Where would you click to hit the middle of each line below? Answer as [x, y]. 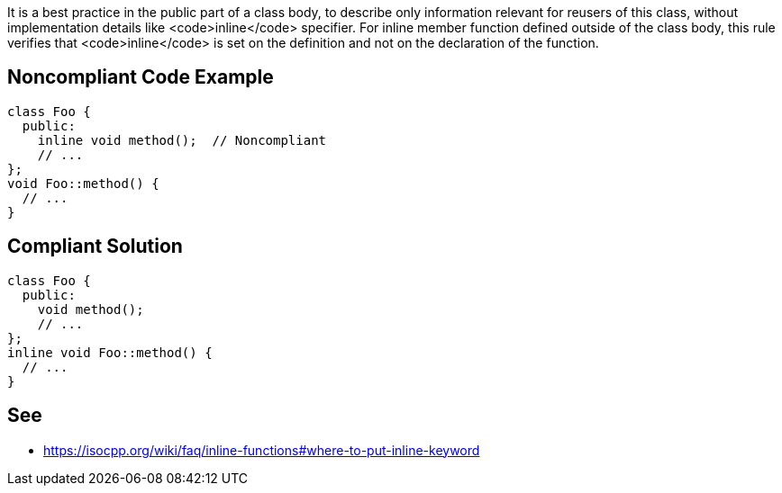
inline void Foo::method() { [110, 352]
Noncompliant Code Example [141, 77]
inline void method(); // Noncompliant [182, 140]
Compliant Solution [95, 246]
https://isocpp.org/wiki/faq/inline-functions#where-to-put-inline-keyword [262, 450]
